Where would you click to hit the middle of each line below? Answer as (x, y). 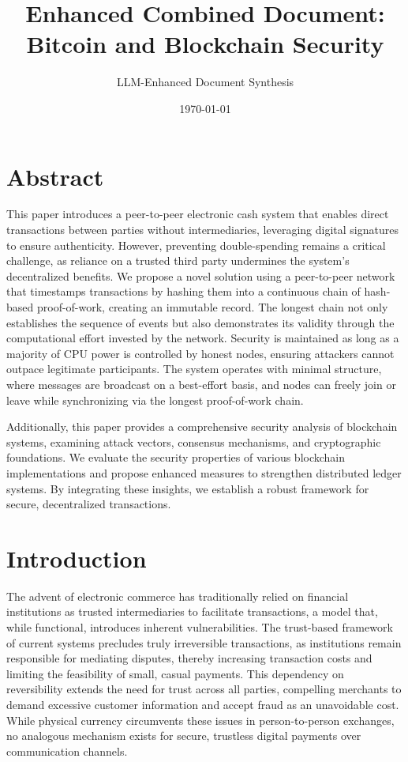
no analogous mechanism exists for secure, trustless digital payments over (184, 736)
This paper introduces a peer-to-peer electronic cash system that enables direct (198, 214)
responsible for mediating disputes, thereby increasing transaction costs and (189, 658)
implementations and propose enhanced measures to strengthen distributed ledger (204, 472)
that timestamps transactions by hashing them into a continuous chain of (183, 291)
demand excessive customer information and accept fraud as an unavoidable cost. (203, 704)
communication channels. (67, 751)
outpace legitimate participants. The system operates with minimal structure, (194, 369)
